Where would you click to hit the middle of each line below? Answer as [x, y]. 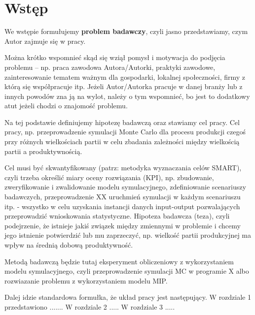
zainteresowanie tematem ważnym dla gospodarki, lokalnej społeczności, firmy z [125, 77]
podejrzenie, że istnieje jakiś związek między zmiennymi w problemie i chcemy [123, 225]
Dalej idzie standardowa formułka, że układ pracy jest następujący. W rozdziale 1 [128, 297]
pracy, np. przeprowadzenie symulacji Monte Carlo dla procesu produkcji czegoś [125, 132]
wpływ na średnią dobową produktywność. [69, 245]
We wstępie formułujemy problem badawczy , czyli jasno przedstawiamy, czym [126, 31]
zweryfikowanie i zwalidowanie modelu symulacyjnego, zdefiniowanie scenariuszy [125, 187]
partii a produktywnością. [43, 151]
